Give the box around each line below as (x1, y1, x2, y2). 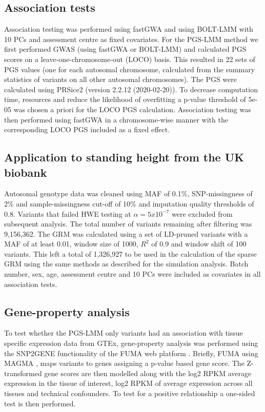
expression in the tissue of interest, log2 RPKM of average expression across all (4, 378, 253, 388)
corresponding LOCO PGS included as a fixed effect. (4, 124, 170, 135)
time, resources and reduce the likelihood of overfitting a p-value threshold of (4, 94, 246, 105)
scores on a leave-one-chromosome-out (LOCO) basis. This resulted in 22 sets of (4, 53, 255, 64)
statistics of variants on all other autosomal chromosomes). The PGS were (4, 74, 237, 85)
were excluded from (172, 208, 233, 219)
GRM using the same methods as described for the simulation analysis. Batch (4, 258, 249, 269)
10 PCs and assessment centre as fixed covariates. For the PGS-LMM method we (4, 33, 258, 44)
